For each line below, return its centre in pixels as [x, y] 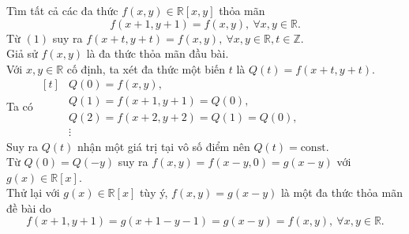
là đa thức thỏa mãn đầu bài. [158, 53]
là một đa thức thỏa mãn [341, 192]
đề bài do [29, 208]
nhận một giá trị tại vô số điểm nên [164, 146]
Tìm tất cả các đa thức [62, 10]
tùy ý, [154, 192]
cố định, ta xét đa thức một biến [146, 68]
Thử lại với [33, 192]
